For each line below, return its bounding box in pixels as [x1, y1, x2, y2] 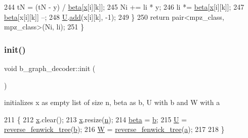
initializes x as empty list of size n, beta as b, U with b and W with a [4, 97, 220, 108]
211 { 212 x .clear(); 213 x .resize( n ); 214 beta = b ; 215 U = [4, 114, 187, 124]
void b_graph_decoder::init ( [4, 63, 96, 73]
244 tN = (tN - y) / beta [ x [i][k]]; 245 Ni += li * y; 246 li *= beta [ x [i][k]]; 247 [4, 2, 244, 12]
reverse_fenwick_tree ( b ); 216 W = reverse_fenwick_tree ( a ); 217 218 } [4, 124, 225, 134]
